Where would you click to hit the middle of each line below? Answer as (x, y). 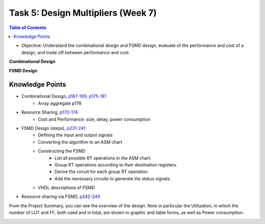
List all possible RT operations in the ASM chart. (103, 158)
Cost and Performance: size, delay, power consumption (94, 119)
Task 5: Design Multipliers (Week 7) (83, 13)
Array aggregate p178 (60, 103)
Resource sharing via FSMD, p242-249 (61, 196)
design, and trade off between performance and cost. (76, 52)
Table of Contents (28, 28)
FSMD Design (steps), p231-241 (53, 128)
